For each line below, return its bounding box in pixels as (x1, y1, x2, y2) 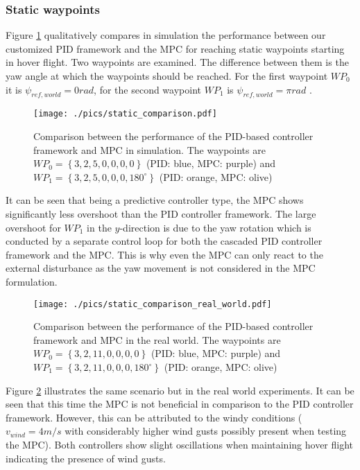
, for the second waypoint (94, 82, 201, 96)
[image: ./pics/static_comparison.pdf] (33, 109, 217, 119)
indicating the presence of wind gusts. (6, 451, 166, 465)
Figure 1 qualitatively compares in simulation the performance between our (6, 28, 326, 42)
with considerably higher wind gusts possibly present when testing (65, 424, 347, 438)
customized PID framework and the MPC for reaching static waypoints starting (6, 41, 345, 55)
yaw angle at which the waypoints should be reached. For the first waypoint (6, 69, 328, 82)
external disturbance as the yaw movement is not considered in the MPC (6, 261, 316, 275)
